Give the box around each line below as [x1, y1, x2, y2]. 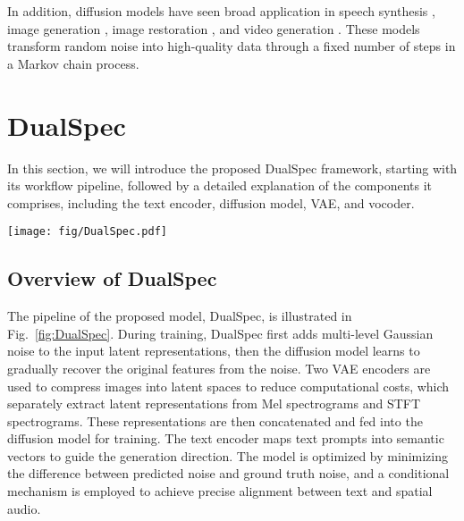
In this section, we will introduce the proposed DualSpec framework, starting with [7, 158, 458, 177]
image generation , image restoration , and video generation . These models [7, 19, 420, 38]
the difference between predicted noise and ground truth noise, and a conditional [7, 464, 450, 483]
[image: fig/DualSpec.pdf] [7, 225, 167, 239]
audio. [7, 499, 41, 517]
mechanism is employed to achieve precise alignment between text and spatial [7, 482, 433, 500]
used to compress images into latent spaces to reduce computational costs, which [7, 376, 450, 395]
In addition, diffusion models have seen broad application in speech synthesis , [7, 2, 435, 20]
